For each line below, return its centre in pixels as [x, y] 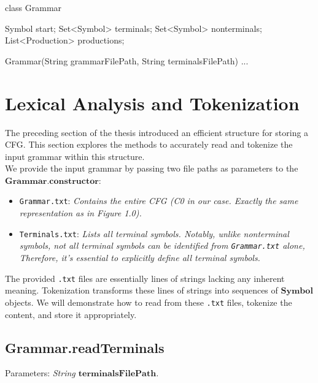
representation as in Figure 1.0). [80, 213]
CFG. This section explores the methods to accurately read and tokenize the [149, 144]
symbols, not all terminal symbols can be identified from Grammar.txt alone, [162, 245]
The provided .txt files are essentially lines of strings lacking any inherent [145, 278]
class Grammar [33, 7]
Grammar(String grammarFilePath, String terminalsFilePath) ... [127, 60]
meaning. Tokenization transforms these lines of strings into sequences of [142, 290]
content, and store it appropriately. [71, 314]
